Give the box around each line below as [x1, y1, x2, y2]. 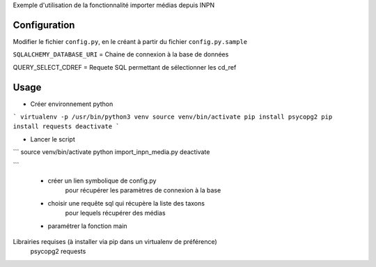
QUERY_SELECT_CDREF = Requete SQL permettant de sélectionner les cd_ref [13, 63, 237, 71]
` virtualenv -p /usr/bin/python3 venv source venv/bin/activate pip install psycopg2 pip [13, 112, 333, 121]
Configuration [13, 19, 75, 31]
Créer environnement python [30, 100, 113, 108]
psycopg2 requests [30, 247, 86, 256]
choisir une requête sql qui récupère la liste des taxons [47, 199, 205, 207]
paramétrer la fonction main [47, 222, 128, 230]
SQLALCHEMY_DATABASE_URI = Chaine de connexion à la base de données [13, 50, 229, 59]
